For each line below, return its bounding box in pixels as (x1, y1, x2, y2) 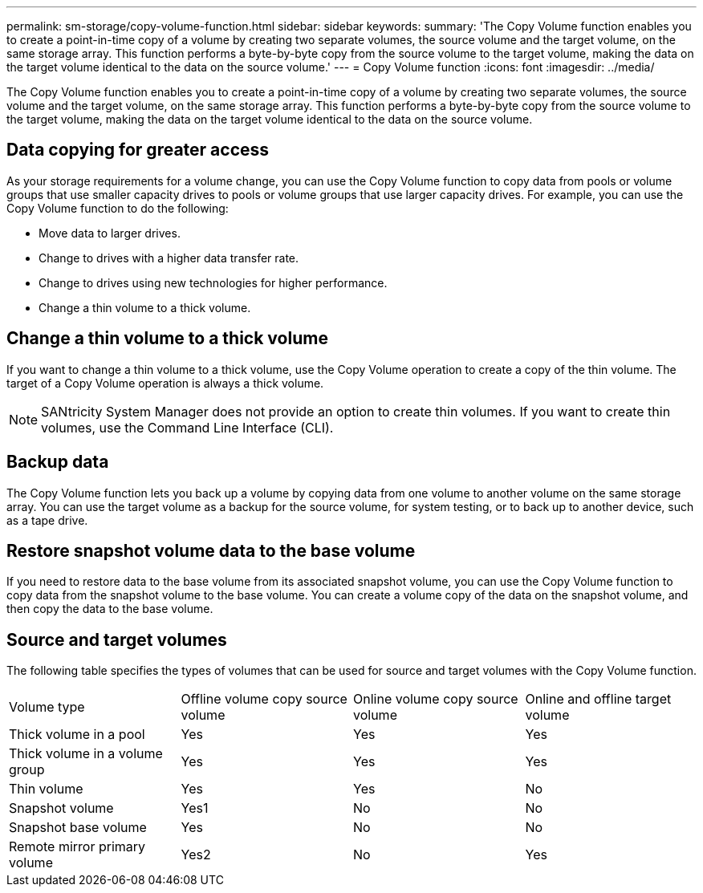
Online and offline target (525, 691, 672, 708)
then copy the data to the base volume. (6, 602, 213, 616)
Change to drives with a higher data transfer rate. (39, 250, 299, 265)
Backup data (6, 452, 109, 473)
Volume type (9, 699, 85, 716)
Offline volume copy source (181, 691, 347, 708)
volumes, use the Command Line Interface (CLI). (41, 419, 334, 436)
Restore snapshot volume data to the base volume (6, 540, 416, 561)
